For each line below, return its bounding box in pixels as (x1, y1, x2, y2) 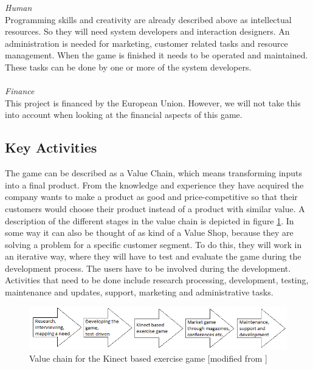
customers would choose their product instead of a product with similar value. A (5, 202, 305, 215)
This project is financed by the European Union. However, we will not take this (5, 96, 301, 109)
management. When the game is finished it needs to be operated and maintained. (5, 49, 308, 61)
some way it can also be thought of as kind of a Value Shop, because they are (5, 226, 294, 239)
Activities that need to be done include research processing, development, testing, (5, 274, 309, 286)
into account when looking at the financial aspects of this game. (5, 108, 242, 121)
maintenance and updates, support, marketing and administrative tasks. (5, 286, 273, 298)
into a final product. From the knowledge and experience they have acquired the (5, 178, 304, 191)
